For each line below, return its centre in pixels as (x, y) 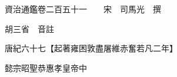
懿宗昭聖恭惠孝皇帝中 (46, 67)
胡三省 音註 (29, 28)
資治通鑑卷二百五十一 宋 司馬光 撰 (83, 9)
